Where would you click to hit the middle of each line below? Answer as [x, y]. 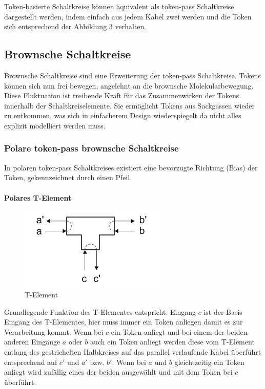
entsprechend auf [31, 362]
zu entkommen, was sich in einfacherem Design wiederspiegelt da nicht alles [123, 115]
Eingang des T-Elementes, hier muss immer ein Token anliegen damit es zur [124, 322]
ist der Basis [223, 311]
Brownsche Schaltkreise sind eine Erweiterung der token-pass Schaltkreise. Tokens [132, 75]
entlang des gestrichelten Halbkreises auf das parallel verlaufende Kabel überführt [133, 351]
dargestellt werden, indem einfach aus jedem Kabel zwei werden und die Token [128, 16]
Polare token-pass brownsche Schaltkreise [91, 148]
